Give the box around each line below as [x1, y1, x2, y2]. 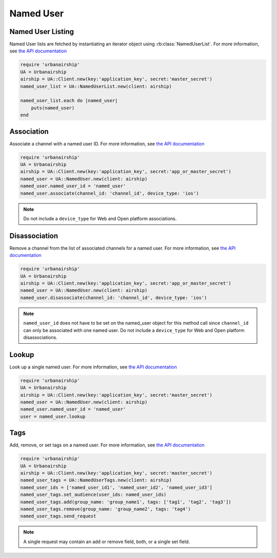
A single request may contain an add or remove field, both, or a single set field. [23, 538, 190, 545]
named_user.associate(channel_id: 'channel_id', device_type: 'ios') [20, 190, 199, 196]
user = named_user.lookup [20, 414, 86, 419]
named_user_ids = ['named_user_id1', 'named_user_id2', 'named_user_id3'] [20, 485, 213, 490]
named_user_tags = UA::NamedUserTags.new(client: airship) [20, 477, 172, 483]
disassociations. [23, 334, 57, 340]
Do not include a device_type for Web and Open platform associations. [23, 215, 177, 221]
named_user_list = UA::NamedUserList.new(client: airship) [20, 83, 172, 89]
